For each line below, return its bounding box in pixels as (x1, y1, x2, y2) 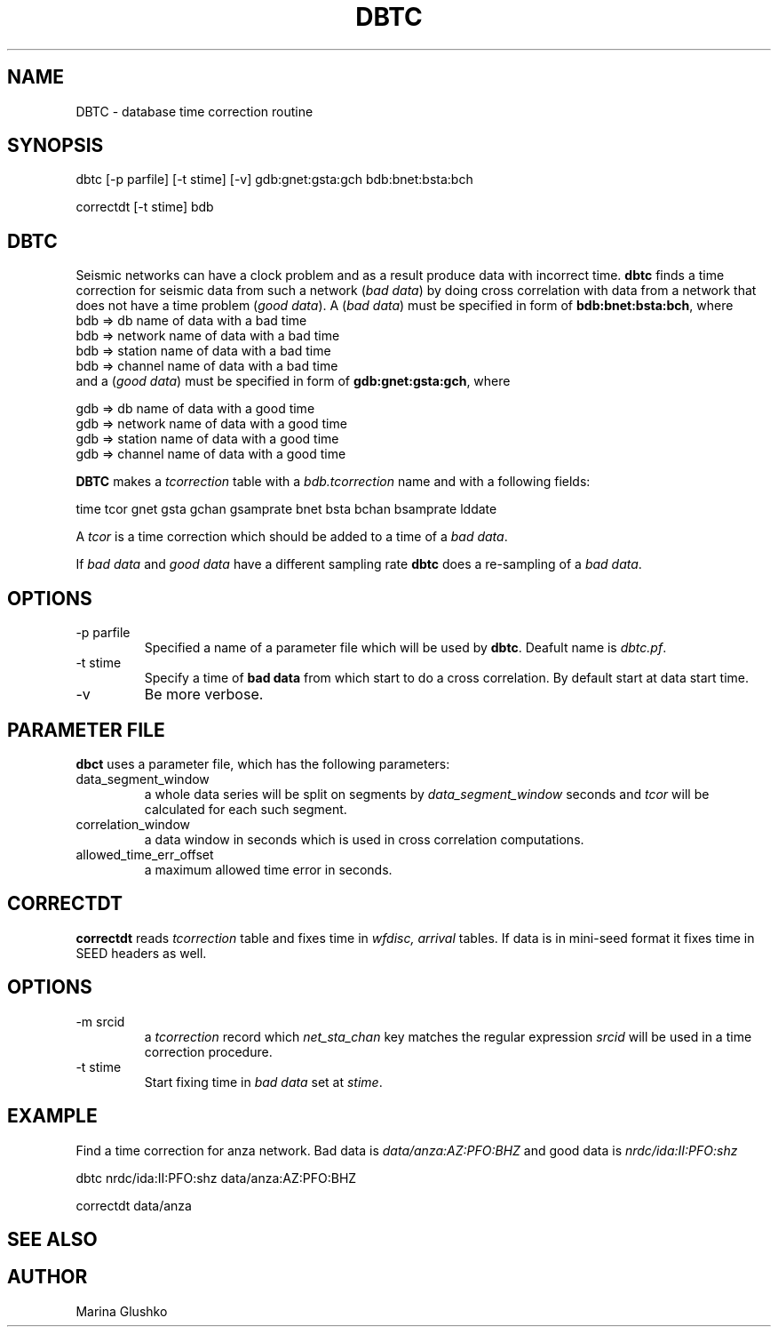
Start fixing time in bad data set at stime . (144, 1074, 383, 1090)
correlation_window (75, 816, 191, 832)
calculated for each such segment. (144, 801, 347, 817)
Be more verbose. (144, 685, 264, 704)
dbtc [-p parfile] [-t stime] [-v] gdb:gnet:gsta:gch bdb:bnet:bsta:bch (75, 172, 473, 188)
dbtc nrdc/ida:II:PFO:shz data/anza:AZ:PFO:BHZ (75, 1170, 357, 1186)
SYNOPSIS (7, 134, 104, 157)
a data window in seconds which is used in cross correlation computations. (144, 831, 584, 847)
